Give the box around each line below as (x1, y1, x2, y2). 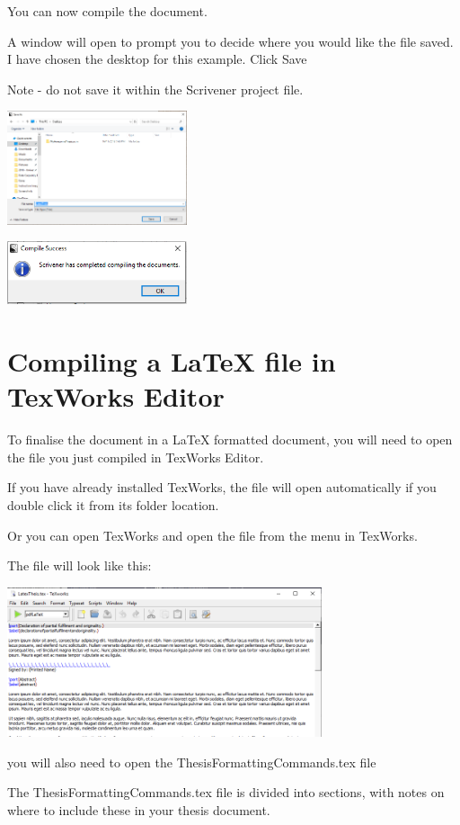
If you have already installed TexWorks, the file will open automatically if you (7, 478, 437, 497)
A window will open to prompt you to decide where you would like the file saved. (7, 31, 454, 50)
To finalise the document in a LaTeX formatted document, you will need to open (7, 430, 453, 449)
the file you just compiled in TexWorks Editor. (7, 447, 264, 466)
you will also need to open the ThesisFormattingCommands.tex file (7, 752, 376, 771)
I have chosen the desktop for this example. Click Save (7, 49, 307, 68)
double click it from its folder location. (7, 495, 219, 514)
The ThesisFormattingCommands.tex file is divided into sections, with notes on (7, 783, 445, 802)
